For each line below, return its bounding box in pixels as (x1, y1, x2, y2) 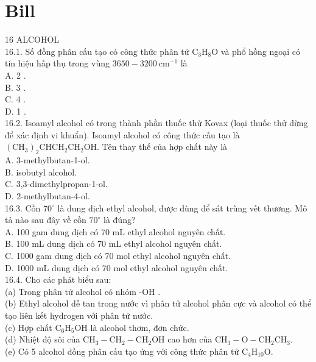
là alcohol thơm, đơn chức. (90, 321, 189, 333)
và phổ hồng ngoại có (220, 44, 301, 57)
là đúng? (104, 213, 136, 226)
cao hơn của (167, 333, 212, 346)
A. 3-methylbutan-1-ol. (5, 154, 90, 166)
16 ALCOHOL (5, 33, 60, 46)
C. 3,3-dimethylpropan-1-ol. (5, 177, 108, 190)
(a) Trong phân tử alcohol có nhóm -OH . (5, 285, 161, 297)
